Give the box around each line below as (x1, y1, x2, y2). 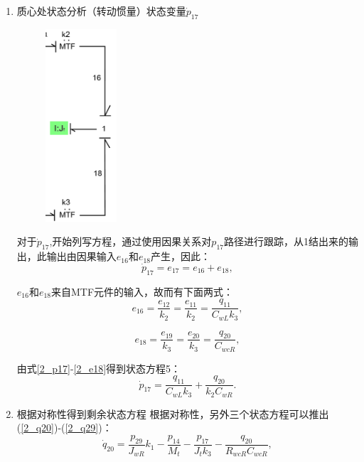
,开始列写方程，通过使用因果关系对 (49, 234, 212, 249)
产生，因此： (151, 249, 211, 264)
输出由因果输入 (46, 249, 117, 264)
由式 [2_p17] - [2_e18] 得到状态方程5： (16, 360, 181, 375)
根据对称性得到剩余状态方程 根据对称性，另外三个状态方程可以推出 (16, 406, 329, 421)
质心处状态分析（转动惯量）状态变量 (16, 4, 186, 18)
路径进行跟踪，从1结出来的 (223, 234, 348, 249)
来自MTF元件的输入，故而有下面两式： (51, 284, 234, 299)
